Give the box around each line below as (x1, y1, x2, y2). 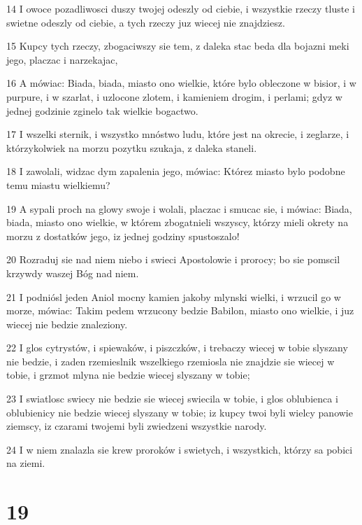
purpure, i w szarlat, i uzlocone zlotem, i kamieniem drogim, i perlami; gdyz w (6, 89, 342, 104)
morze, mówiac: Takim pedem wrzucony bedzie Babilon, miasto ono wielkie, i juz (6, 303, 354, 318)
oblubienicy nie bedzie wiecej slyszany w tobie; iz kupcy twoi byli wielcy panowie (6, 405, 353, 419)
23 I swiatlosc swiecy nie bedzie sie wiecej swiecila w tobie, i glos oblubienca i (6, 391, 338, 406)
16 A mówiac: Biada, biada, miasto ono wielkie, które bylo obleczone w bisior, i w (6, 76, 356, 90)
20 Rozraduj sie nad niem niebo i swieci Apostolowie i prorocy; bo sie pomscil (6, 252, 340, 267)
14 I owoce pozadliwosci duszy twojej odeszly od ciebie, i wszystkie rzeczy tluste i (6, 1, 355, 15)
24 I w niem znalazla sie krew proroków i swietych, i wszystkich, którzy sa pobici (6, 442, 353, 456)
